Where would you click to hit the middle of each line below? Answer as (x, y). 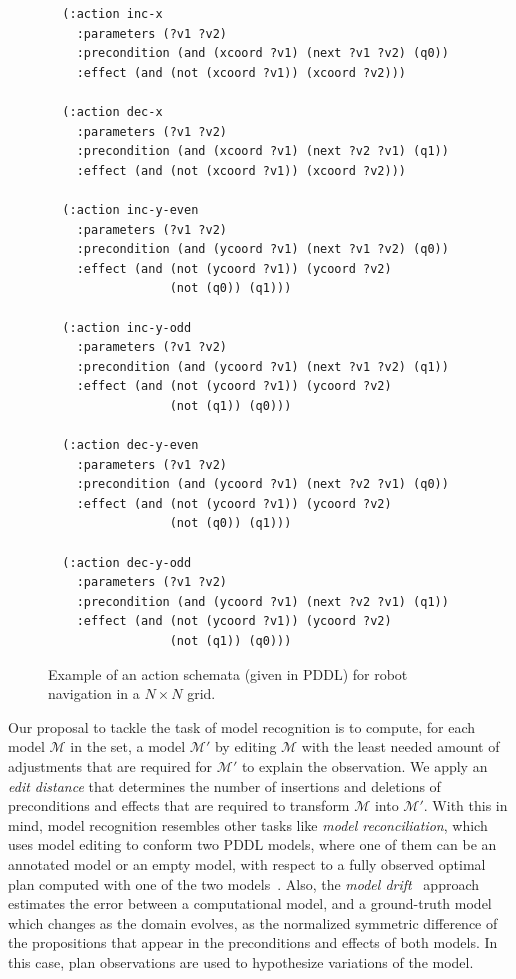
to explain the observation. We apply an (364, 765)
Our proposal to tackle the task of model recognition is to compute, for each (242, 726)
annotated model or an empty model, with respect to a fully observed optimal (247, 863)
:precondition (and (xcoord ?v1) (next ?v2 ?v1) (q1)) (262, 151)
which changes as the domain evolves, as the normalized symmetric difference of (253, 922)
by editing (245, 746)
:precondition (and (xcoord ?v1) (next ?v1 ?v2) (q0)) (262, 53)
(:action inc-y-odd (127, 327)
